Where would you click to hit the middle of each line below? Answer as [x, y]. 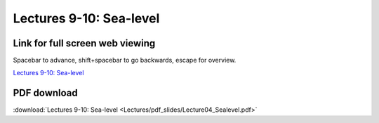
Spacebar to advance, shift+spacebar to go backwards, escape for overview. [125, 60]
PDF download [46, 93]
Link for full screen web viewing [84, 43]
